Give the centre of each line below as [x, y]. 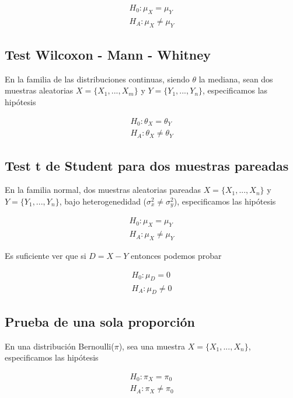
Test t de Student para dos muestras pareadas [147, 165]
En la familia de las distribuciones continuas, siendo [97, 79]
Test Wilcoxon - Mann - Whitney [108, 55]
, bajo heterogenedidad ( [103, 201]
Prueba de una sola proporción [100, 321]
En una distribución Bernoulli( [60, 346]
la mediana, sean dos [236, 79]
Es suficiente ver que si [46, 256]
